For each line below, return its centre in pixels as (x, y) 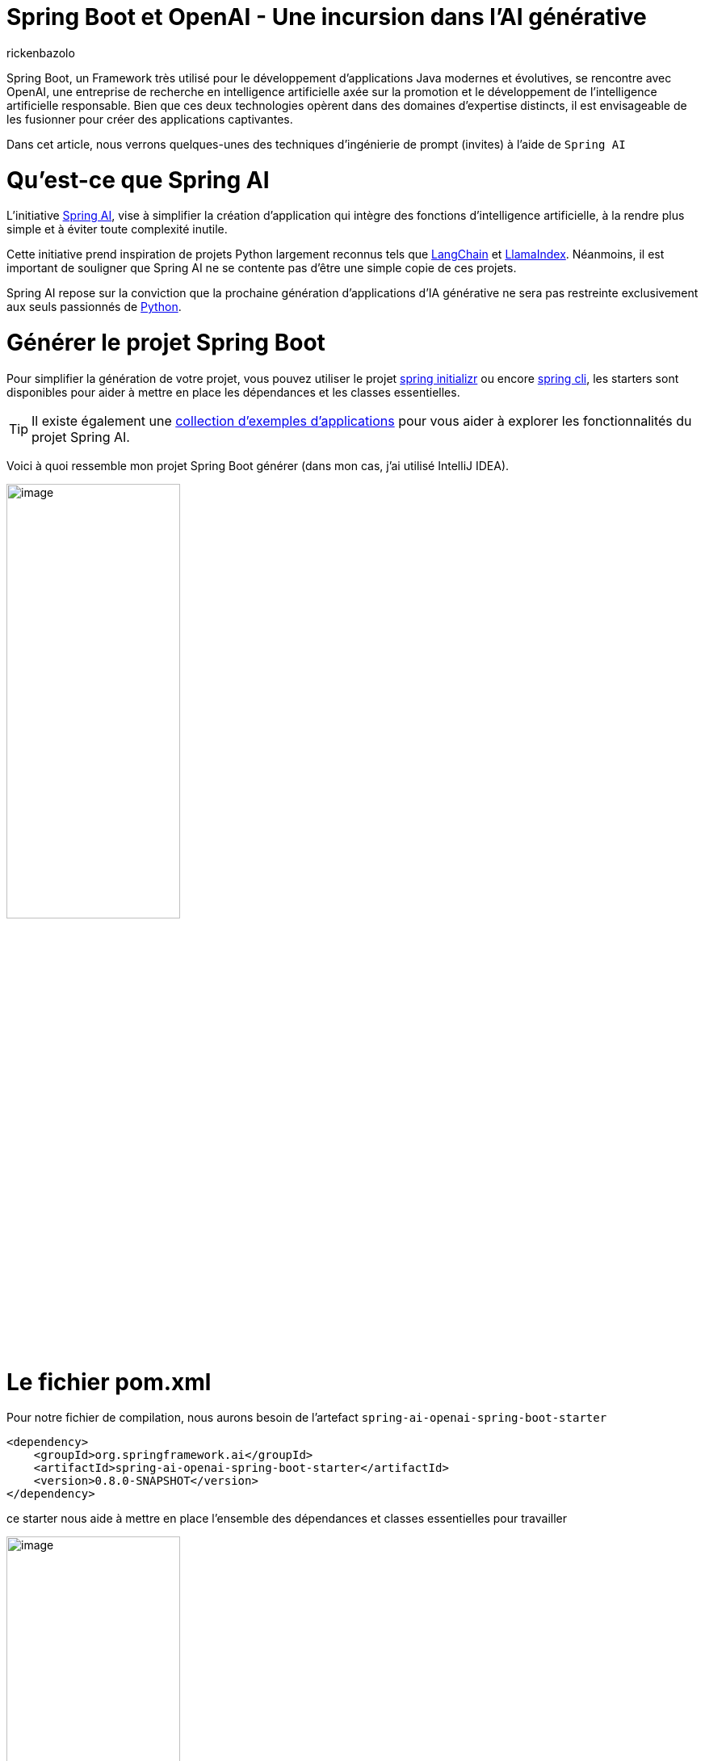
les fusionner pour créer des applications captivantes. (150, 119)
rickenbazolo (41, 53)
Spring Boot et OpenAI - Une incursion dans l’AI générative (327, 17)
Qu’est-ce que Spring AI (138, 180)
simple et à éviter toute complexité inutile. (117, 229)
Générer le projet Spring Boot (166, 343)
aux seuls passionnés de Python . (94, 307)
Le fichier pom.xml (109, 1382)
